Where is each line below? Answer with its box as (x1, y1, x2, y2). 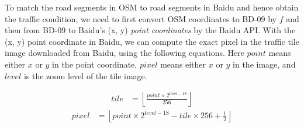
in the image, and (233, 58, 296, 70)
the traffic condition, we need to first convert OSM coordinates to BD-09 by (5, 12, 277, 24)
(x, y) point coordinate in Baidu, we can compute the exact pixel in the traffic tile (5, 35, 299, 47)
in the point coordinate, (52, 58, 137, 70)
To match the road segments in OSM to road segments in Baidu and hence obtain (5, 1, 299, 13)
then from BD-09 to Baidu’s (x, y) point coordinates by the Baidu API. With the (5, 24, 296, 36)
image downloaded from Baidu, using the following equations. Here (5, 47, 244, 59)
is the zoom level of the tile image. (23, 69, 147, 82)
